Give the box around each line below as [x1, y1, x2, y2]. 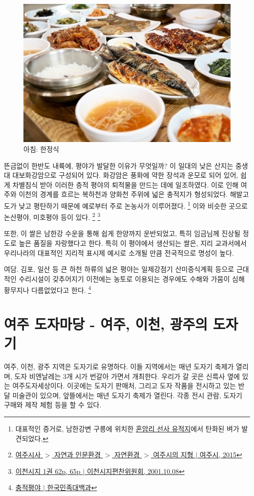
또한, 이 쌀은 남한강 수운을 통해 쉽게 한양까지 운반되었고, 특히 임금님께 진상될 [4, 228, 241, 238]
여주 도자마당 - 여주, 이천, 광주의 [4, 313, 208, 333]
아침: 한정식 [23, 143, 59, 154]
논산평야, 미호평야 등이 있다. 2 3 [4, 211, 101, 222]
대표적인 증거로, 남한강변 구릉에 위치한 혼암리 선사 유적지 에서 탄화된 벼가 [15, 423, 239, 433]
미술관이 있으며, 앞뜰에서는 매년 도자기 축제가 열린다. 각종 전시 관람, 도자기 [12, 390, 242, 400]
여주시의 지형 [153, 449, 193, 460]
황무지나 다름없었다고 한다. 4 [4, 283, 91, 295]
